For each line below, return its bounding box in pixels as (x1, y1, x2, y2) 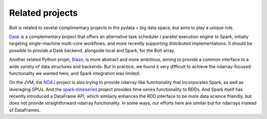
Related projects (9, 7, 78, 18)
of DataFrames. (9, 107, 41, 113)
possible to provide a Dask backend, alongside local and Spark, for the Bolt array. (9, 47, 176, 53)
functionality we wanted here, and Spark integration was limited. (9, 70, 140, 76)
